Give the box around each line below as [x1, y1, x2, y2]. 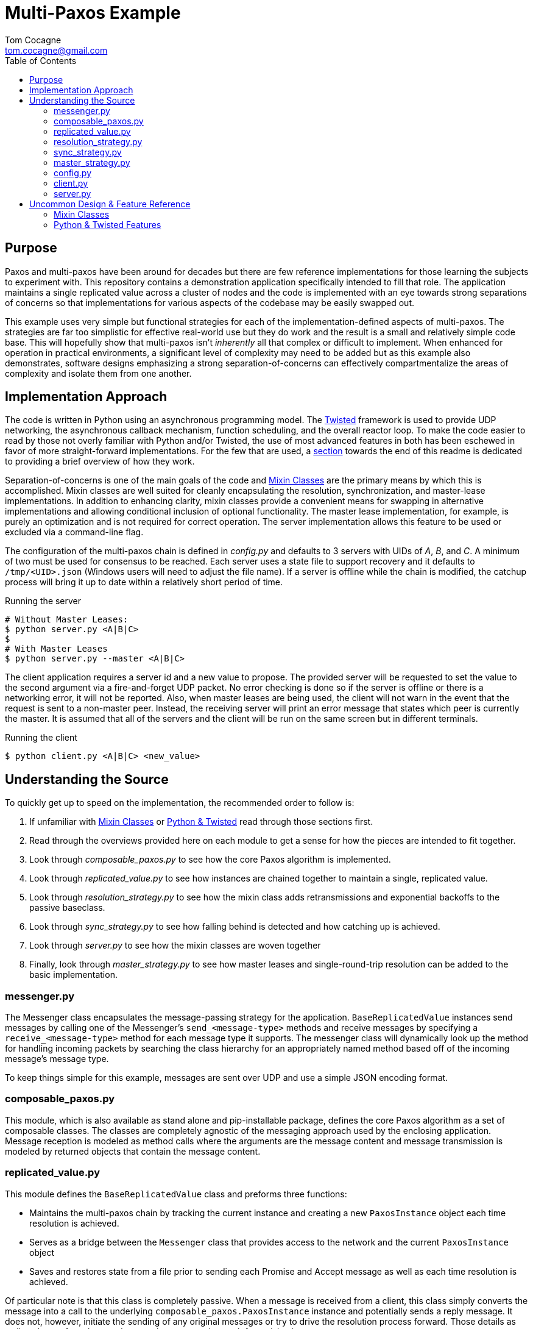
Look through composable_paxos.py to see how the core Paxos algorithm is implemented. [29, 854, 391, 865]
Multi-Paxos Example [5, 2, 181, 23]
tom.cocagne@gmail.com [5, 45, 108, 55]
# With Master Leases [5, 644, 108, 654]
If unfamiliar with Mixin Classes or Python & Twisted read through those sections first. [29, 816, 373, 827]
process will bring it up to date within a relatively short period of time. [5, 577, 283, 588]
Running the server [5, 596, 82, 607]
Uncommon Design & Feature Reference [29, 198, 191, 209]
